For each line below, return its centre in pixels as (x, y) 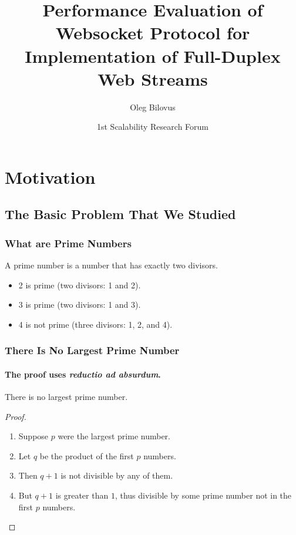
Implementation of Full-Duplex (153, 55)
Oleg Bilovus (153, 107)
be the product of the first (87, 455)
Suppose (33, 436)
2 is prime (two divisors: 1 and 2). (80, 285)
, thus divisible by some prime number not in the (203, 495)
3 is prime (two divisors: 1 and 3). (80, 304)
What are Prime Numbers (68, 243)
